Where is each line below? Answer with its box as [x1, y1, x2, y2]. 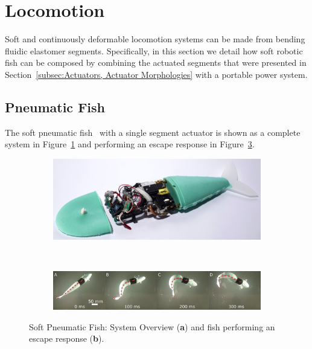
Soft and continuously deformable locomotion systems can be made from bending [5, 33, 305, 45]
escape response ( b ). [29, 332, 104, 345]
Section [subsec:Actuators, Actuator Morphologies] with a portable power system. [5, 68, 308, 80]
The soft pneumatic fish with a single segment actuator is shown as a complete [5, 126, 301, 138]
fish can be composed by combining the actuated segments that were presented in [5, 56, 307, 69]
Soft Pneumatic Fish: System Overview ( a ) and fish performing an [29, 320, 275, 333]
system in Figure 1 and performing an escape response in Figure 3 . [5, 138, 255, 150]
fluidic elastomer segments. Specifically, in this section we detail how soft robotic [5, 44, 303, 57]
